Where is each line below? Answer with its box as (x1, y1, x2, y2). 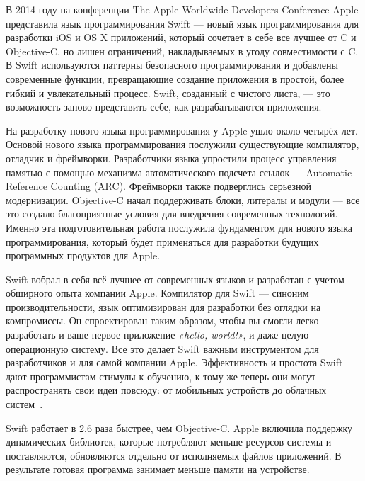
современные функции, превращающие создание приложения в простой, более (6, 71, 344, 86)
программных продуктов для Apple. (6, 248, 161, 263)
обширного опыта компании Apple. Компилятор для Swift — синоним (6, 285, 309, 300)
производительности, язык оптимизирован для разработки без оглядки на (6, 299, 321, 314)
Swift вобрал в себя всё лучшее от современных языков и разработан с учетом (6, 271, 344, 286)
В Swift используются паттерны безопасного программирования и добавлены (6, 57, 338, 72)
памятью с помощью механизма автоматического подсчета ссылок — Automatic (6, 164, 352, 179)
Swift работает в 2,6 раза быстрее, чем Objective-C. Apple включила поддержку (6, 420, 353, 435)
